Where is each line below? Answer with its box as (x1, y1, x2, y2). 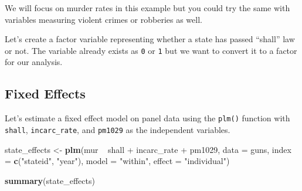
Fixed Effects (5, 84, 86, 103)
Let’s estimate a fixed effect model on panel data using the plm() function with (5, 112, 290, 124)
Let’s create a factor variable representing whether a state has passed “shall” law (5, 33, 295, 45)
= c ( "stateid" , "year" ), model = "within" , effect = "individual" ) (5, 155, 230, 167)
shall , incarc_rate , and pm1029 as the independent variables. (5, 123, 230, 135)
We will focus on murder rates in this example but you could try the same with (5, 2, 290, 13)
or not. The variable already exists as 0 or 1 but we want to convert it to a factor (5, 44, 297, 56)
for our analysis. (5, 56, 63, 68)
